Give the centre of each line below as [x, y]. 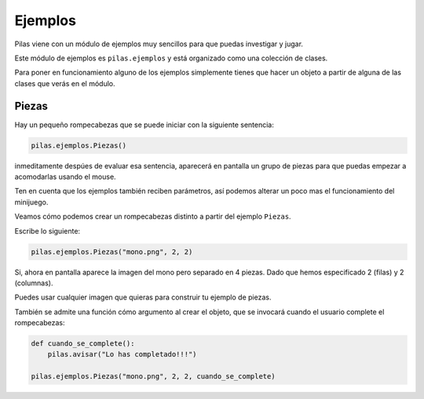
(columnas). [34, 283]
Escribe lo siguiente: [48, 230]
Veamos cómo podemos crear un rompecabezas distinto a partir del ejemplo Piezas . [153, 216]
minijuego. [31, 202]
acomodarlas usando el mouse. [66, 176]
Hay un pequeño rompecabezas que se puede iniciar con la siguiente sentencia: [144, 125]
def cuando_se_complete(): [83, 344]
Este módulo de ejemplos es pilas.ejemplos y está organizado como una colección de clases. [171, 58]
